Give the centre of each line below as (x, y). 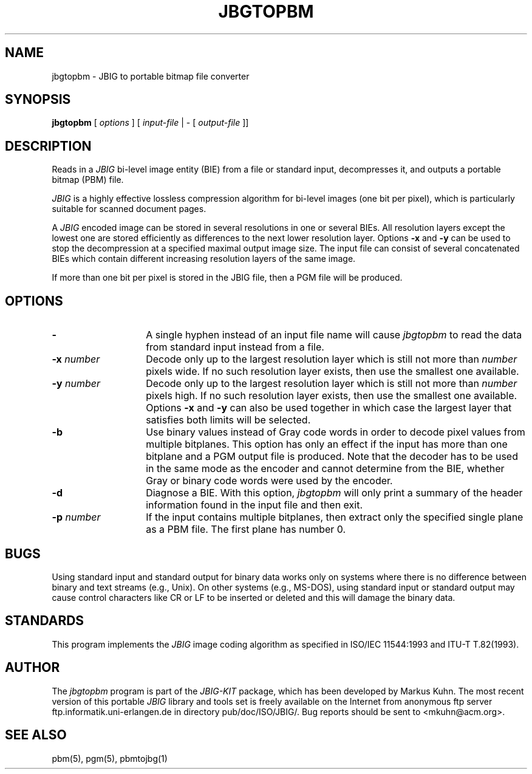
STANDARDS (45, 621)
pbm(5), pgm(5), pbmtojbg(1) (110, 758)
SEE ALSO (36, 735)
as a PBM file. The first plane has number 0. (246, 529)
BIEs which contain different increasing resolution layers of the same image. (204, 259)
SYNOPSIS (38, 100)
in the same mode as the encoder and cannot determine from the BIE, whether (325, 469)
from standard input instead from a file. (235, 347)
